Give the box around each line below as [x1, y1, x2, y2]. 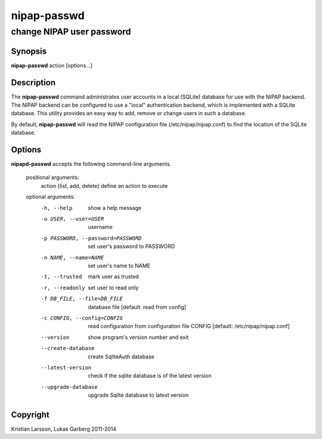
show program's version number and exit [88, 333, 189, 341]
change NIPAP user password [11, 26, 131, 37]
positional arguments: [26, 174, 79, 181]
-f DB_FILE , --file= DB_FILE [41, 295, 123, 302]
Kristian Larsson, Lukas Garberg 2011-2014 [11, 425, 117, 432]
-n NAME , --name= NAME [41, 254, 104, 261]
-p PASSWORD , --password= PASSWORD [41, 234, 142, 242]
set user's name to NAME [88, 262, 151, 269]
